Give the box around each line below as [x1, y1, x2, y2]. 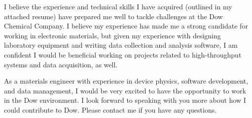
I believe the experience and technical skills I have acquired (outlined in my [4, 1, 232, 11]
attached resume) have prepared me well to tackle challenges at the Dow [4, 11, 223, 21]
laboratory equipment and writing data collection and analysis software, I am [4, 40, 238, 50]
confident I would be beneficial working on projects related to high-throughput [4, 49, 242, 59]
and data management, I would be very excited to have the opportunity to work [4, 85, 246, 95]
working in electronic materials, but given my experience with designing [4, 30, 221, 40]
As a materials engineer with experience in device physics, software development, [4, 76, 249, 86]
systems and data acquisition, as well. [4, 59, 118, 69]
